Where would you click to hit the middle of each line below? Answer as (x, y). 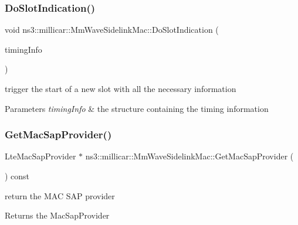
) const (17, 176)
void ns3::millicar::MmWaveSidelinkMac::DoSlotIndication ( (112, 30)
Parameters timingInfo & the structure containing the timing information (137, 108)
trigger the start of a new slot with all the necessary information (121, 88)
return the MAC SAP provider (60, 195)
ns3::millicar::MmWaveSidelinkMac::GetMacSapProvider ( (189, 156)
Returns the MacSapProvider (57, 215)
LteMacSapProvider (40, 156)
